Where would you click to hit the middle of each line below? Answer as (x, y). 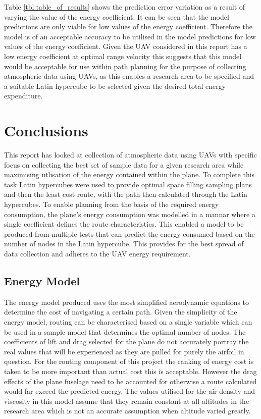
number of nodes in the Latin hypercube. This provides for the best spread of (124, 244)
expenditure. (23, 96)
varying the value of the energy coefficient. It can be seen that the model (117, 16)
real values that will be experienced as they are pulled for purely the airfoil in (124, 351)
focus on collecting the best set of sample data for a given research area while (124, 164)
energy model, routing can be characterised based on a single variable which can (128, 321)
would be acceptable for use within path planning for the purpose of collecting (125, 66)
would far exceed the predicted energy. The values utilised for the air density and (130, 391)
